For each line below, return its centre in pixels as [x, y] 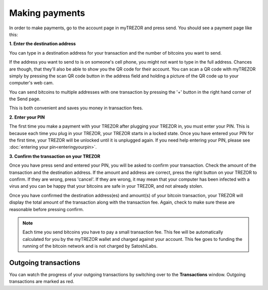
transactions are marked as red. [42, 282]
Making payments [47, 13]
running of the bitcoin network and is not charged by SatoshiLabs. [90, 246]
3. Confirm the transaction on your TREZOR [55, 156]
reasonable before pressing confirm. [46, 209]
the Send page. [25, 99]
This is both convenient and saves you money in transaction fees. [76, 108]
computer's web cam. [32, 83]
